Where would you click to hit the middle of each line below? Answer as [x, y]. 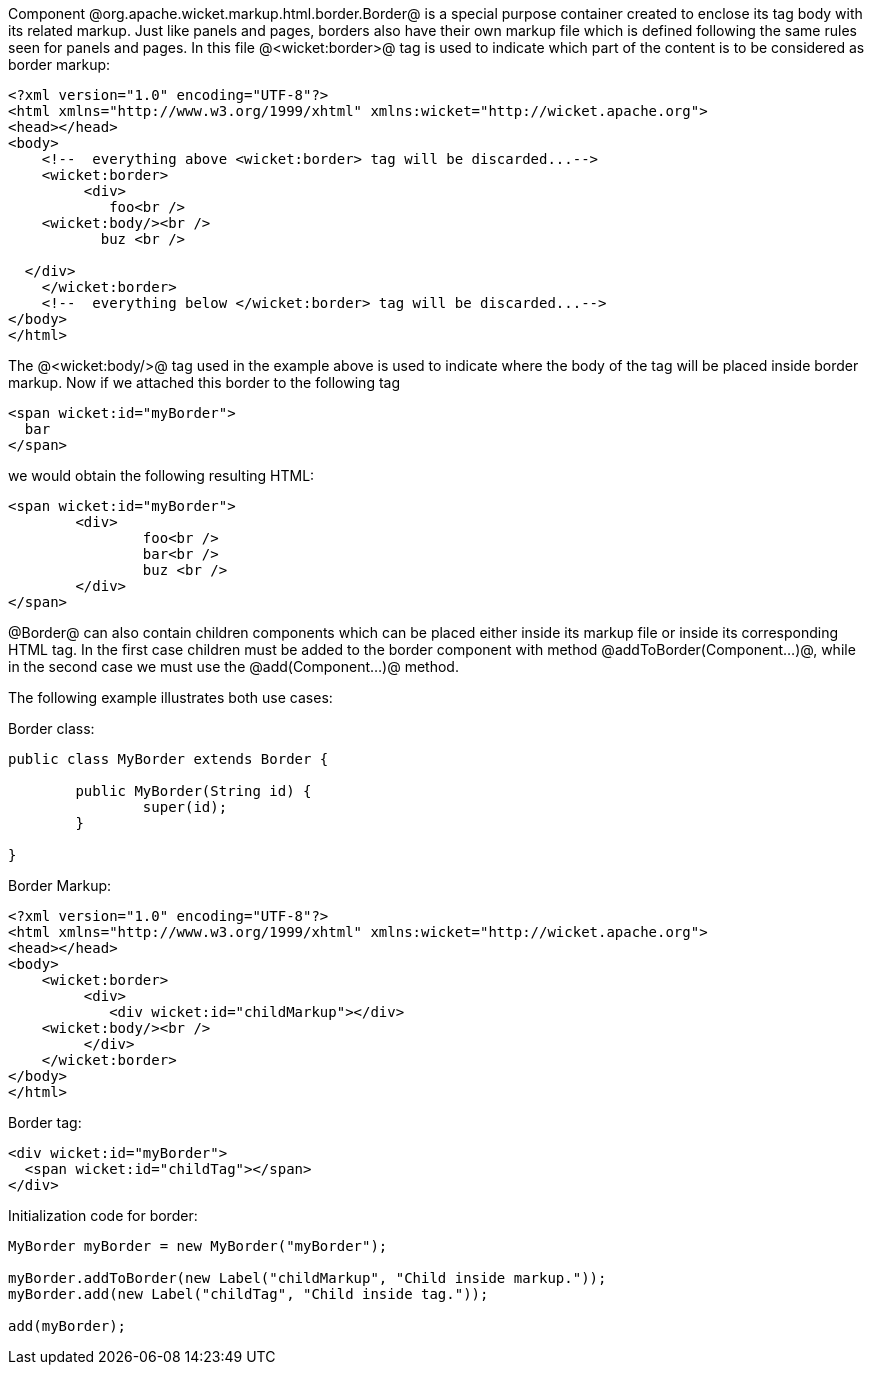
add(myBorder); [67, 1326]
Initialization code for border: [103, 1215]
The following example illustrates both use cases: [170, 697]
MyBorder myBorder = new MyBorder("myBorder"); [198, 1246]
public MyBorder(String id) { [193, 791]
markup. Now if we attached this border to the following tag [204, 382]
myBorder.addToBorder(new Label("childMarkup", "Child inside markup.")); [307, 1278]
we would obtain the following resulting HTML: [161, 475]
